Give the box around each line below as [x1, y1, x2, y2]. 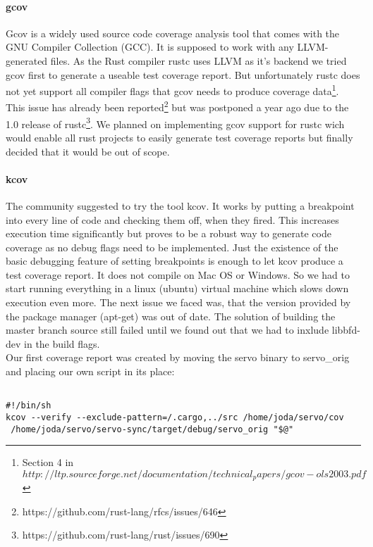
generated [6, 53, 48, 68]
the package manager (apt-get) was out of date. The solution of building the [6, 308, 336, 323]
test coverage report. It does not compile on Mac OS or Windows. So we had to [6, 267, 350, 282]
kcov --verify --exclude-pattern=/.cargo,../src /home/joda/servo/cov [6, 412, 344, 422]
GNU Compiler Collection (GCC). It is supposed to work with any [6, 39, 294, 54]
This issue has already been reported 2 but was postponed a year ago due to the [6, 98, 349, 115]
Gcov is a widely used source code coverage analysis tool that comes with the [6, 25, 340, 40]
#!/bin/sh [6, 401, 51, 411]
